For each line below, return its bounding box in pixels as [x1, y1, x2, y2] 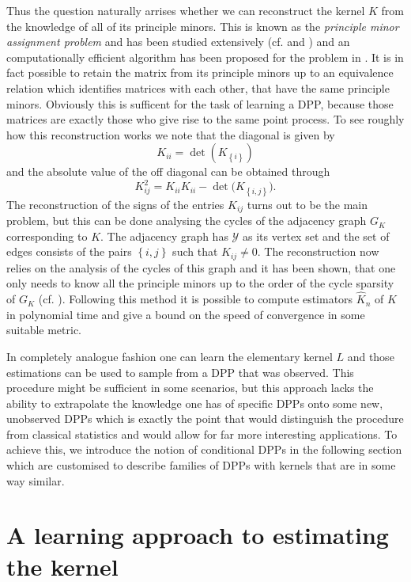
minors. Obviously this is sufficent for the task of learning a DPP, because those [6, 95, 394, 112]
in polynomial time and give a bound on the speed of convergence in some [6, 306, 365, 322]
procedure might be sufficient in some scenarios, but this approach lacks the [6, 379, 374, 396]
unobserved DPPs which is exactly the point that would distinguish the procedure [6, 410, 404, 427]
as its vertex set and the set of [243, 227, 390, 244]
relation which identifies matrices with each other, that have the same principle [6, 79, 390, 96]
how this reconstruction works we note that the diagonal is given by [6, 126, 335, 143]
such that [172, 243, 218, 260]
